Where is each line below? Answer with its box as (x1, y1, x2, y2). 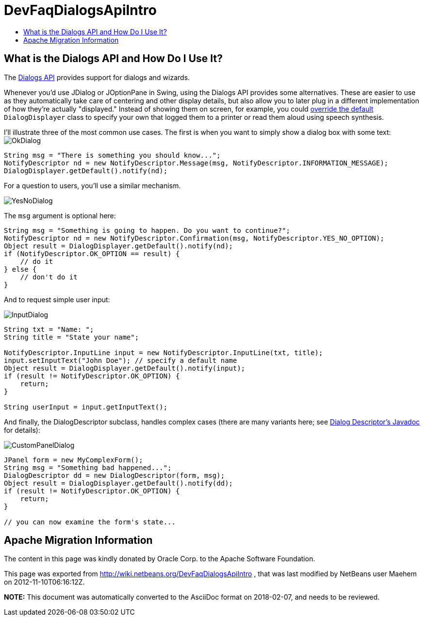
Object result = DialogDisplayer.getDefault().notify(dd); (4, 479, 233, 487)
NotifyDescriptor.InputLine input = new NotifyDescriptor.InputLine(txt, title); (4, 348, 323, 357)
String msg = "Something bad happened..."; (4, 463, 172, 472)
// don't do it (20, 273, 78, 281)
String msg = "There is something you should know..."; (4, 151, 221, 159)
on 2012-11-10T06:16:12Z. (4, 578, 85, 587)
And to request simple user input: (4, 295, 110, 304)
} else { (4, 265, 37, 273)
